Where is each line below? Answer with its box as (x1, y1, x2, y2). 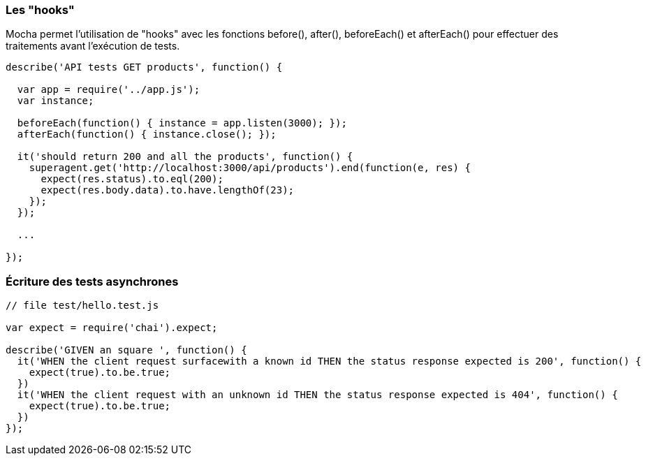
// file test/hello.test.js (6, 300, 159, 312)
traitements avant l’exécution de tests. (6, 40, 180, 52)
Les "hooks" (6, 3, 75, 17)
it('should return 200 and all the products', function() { (17, 151, 353, 163)
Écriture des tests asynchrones (6, 274, 179, 288)
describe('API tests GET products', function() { (6, 61, 283, 73)
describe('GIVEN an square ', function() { (6, 344, 247, 356)
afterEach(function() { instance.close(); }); (17, 129, 277, 140)
